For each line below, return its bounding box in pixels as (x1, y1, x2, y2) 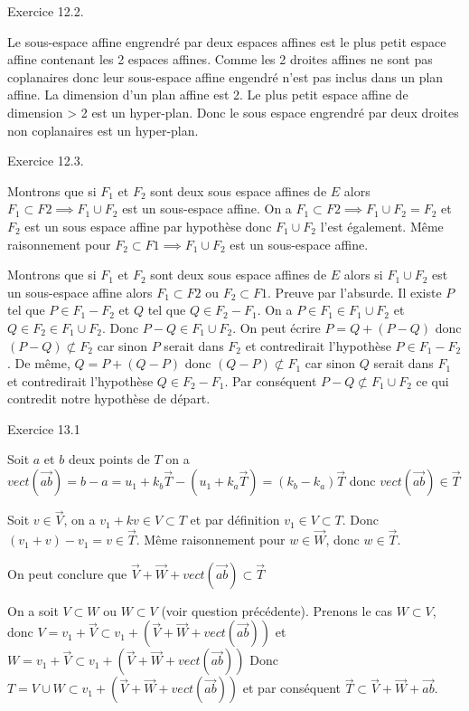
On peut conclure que (7, 564, 127, 583)
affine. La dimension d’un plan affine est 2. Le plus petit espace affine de (7, 85, 408, 104)
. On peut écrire (232, 318, 321, 337)
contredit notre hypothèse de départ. (7, 389, 211, 408)
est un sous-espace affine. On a (122, 199, 292, 218)
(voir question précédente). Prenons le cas (161, 601, 393, 620)
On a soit (7, 601, 59, 620)
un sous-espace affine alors (7, 282, 153, 301)
